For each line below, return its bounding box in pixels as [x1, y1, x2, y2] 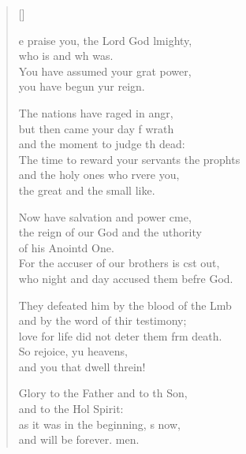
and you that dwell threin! [18, 358, 146, 374]
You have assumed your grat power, [18, 62, 192, 79]
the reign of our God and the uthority [18, 224, 202, 240]
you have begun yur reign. [18, 78, 145, 95]
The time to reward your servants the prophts [18, 151, 240, 167]
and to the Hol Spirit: [18, 400, 124, 417]
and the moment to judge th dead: [18, 136, 185, 152]
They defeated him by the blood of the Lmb [18, 296, 232, 313]
